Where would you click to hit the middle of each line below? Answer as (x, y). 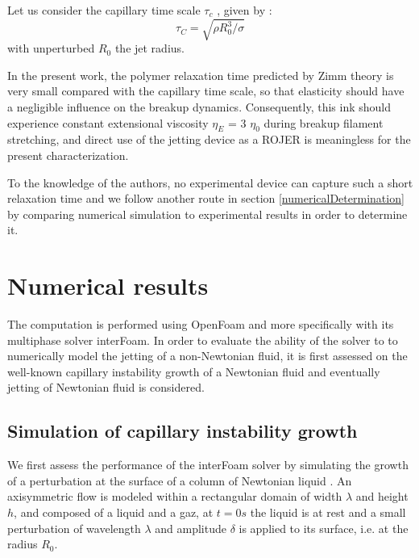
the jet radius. (149, 48)
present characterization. (68, 155)
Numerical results (108, 285)
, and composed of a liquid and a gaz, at (114, 512)
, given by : (245, 10)
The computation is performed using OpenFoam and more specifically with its (201, 324)
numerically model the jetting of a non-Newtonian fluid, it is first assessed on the (207, 356)
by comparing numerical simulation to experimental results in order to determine (207, 214)
